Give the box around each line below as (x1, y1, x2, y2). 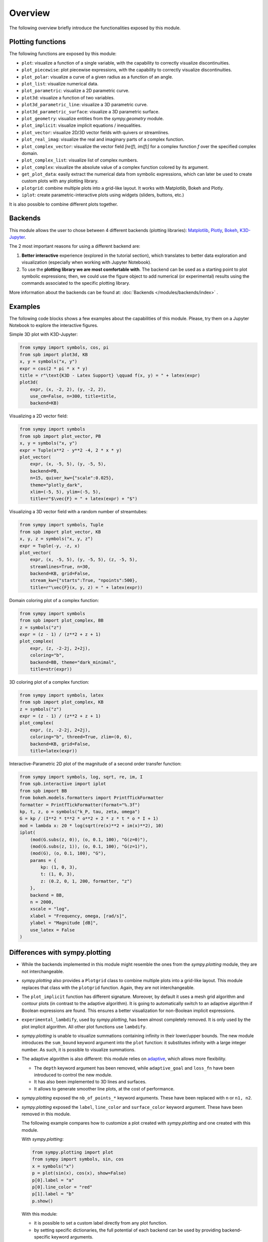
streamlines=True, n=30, (30, 564, 91, 569)
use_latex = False (30, 927, 75, 932)
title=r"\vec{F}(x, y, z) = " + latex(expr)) (30, 584, 143, 590)
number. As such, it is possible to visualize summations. (21, 1046, 136, 1053)
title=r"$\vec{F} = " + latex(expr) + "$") (30, 496, 137, 502)
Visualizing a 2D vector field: (9, 413, 68, 419)
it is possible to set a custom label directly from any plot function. (34, 1220, 168, 1226)
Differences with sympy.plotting (9, 948, 111, 957)
